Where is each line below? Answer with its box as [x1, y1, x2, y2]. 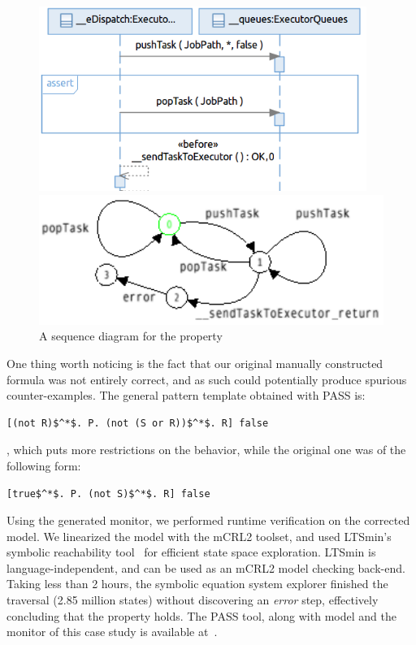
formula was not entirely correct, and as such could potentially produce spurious [6, 370, 407, 387]
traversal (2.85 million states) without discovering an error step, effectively [6, 591, 379, 608]
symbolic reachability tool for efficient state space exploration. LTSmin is [6, 543, 376, 561]
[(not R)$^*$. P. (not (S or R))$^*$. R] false [6, 417, 269, 429]
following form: [6, 457, 81, 474]
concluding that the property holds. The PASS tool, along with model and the [6, 607, 396, 624]
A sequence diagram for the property [39, 327, 223, 344]
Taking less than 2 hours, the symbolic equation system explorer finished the [6, 575, 388, 592]
